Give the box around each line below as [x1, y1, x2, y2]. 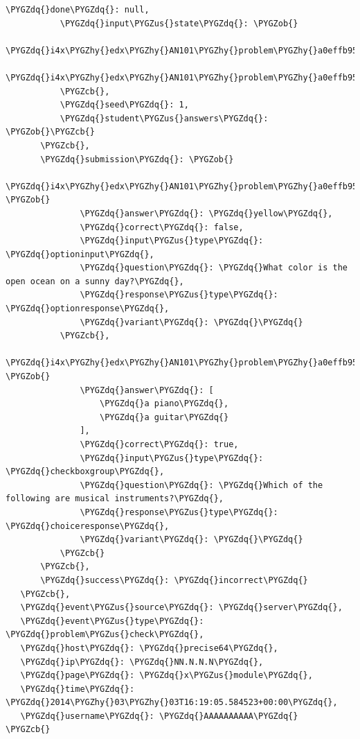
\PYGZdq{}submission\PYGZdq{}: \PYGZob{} [40, 154, 234, 164]
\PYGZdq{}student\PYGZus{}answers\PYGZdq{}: [60, 113, 269, 123]
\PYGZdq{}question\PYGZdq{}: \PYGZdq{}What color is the [80, 263, 348, 273]
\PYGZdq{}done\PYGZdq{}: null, [6, 5, 150, 15]
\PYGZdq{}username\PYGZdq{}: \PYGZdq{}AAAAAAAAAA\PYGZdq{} [20, 711, 298, 721]
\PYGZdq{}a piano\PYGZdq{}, [100, 399, 229, 409]
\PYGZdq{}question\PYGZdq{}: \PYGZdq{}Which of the [80, 480, 323, 490]
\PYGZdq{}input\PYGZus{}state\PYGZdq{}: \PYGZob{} [60, 18, 298, 28]
